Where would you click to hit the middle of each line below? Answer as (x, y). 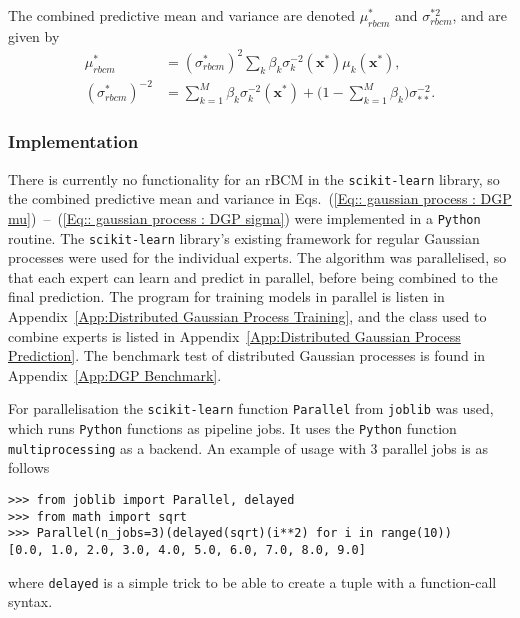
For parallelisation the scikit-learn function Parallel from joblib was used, (251, 408)
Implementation (73, 141)
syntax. (30, 601)
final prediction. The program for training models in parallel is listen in (226, 296)
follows (29, 467)
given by (34, 35)
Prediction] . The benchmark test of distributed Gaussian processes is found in (247, 355)
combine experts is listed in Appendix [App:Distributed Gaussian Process (234, 335)
